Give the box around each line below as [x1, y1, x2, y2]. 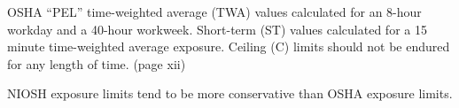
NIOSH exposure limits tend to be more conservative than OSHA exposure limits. [7, 84, 453, 103]
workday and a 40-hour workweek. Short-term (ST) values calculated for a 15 [7, 19, 427, 38]
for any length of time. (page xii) [7, 54, 186, 73]
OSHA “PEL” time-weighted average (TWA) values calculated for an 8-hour [7, 3, 422, 20]
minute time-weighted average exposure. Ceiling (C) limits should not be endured [7, 37, 450, 56]
